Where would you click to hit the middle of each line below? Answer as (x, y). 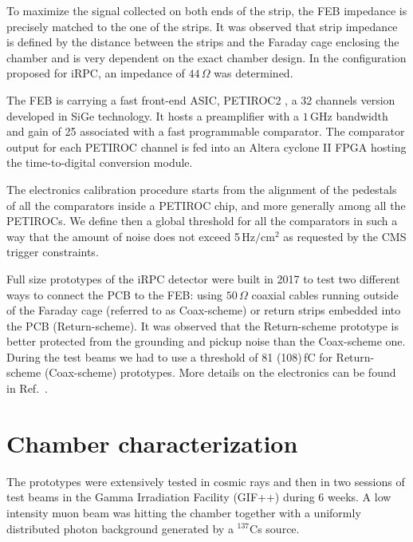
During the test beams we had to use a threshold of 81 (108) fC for (169, 356)
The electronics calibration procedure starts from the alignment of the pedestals (202, 189)
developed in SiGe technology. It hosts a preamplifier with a (153, 115)
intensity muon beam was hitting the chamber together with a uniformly (184, 512)
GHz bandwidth (349, 115)
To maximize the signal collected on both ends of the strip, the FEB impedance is (207, 10)
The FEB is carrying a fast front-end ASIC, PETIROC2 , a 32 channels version (201, 99)
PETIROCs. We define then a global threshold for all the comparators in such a (202, 221)
